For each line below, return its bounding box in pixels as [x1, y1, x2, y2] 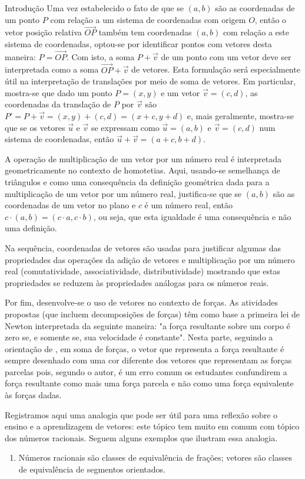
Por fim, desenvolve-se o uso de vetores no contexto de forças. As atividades [5, 296, 278, 309]
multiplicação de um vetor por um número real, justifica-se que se [5, 187, 242, 199]
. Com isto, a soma [66, 50, 135, 63]
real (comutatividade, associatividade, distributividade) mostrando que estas [5, 265, 281, 277]
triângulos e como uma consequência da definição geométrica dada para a [5, 175, 270, 188]
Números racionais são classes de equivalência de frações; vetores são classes [18, 451, 292, 464]
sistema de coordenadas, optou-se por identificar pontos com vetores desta [5, 38, 272, 50]
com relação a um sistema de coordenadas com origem [50, 13, 246, 25]
